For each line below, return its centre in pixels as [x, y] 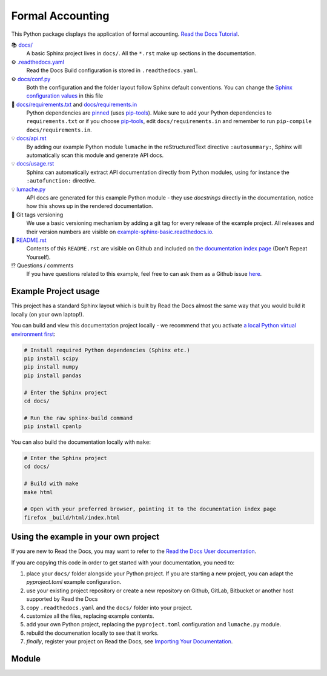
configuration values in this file [64, 96]
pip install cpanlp [53, 427]
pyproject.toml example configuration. [74, 582]
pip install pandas [53, 375]
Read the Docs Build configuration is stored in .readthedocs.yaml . [112, 70]
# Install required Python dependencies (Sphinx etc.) [107, 350]
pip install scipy [51, 358]
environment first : [33, 334]
